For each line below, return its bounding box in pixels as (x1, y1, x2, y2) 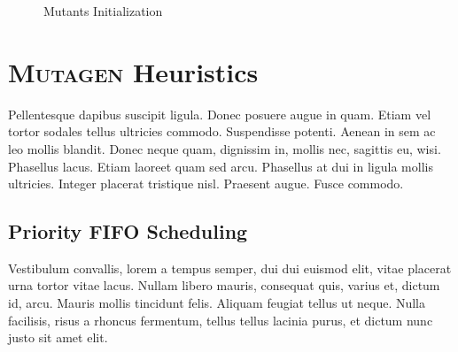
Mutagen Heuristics (8, 53, 259, 89)
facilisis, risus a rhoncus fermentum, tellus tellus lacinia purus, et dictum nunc (8, 310, 433, 329)
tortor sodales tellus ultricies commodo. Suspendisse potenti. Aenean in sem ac (8, 122, 436, 141)
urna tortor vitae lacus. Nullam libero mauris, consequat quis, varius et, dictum (8, 276, 440, 295)
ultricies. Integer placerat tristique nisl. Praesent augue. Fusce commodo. (8, 174, 404, 193)
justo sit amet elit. (8, 328, 108, 347)
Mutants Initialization (43, 2, 163, 19)
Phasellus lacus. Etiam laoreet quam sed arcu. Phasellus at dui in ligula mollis (8, 157, 433, 175)
